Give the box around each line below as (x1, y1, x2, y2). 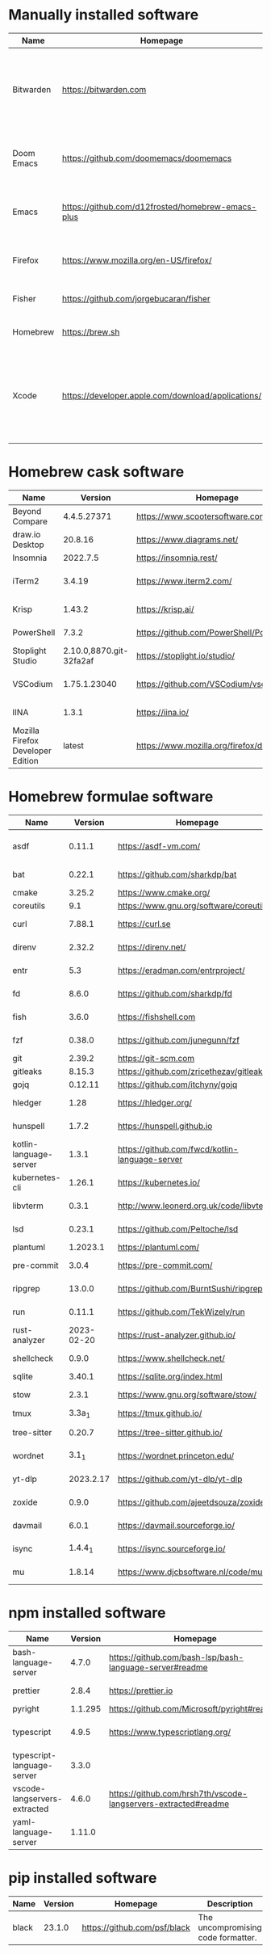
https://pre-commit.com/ (117, 1259, 213, 1270)
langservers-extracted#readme (108, 1798, 230, 1809)
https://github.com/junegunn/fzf (117, 1034, 240, 1046)
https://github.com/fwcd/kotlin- (117, 1143, 239, 1155)
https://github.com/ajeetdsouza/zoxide (117, 1497, 265, 1508)
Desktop (12, 539, 44, 550)
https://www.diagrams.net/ (135, 533, 239, 545)
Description (206, 1897, 253, 1909)
